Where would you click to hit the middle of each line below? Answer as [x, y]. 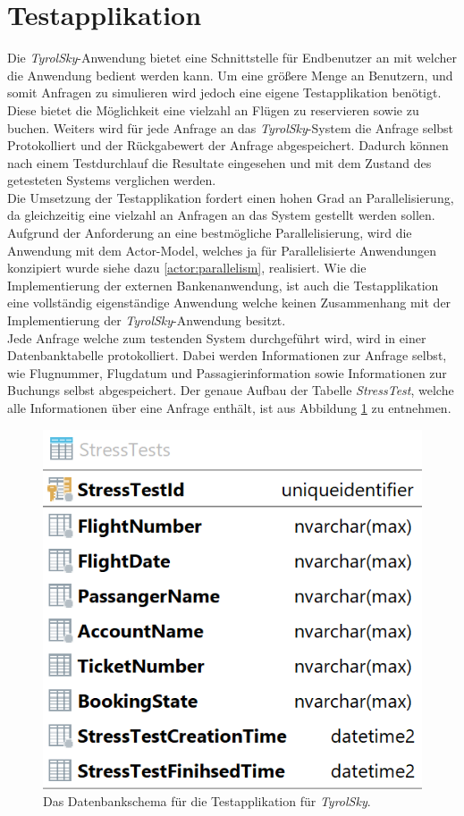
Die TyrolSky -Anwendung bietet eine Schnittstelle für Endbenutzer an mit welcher [232, 58]
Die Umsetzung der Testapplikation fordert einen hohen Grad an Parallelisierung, [231, 197]
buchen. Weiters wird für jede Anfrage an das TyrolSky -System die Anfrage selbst [231, 127]
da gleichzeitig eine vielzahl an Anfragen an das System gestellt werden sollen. [221, 215]
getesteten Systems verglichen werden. [112, 180]
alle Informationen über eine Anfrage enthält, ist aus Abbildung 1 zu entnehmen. [229, 408]
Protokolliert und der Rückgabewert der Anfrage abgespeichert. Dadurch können [228, 145]
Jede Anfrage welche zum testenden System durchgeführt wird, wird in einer [217, 337]
